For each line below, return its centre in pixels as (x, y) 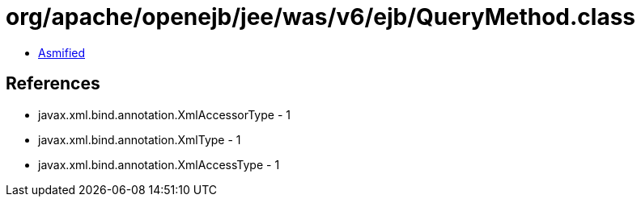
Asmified (62, 52)
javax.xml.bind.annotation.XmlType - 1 (140, 139)
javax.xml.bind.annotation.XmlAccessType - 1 (159, 164)
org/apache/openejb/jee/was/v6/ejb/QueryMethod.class (321, 17)
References (53, 84)
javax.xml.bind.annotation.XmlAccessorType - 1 (164, 114)
